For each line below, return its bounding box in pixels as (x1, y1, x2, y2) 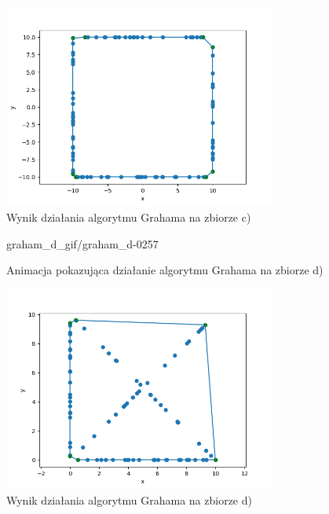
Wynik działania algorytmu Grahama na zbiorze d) (6, 491, 252, 508)
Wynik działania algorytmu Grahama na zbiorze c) (6, 208, 251, 225)
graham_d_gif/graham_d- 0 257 (6, 235, 159, 251)
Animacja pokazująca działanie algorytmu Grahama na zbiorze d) (6, 262, 324, 278)
